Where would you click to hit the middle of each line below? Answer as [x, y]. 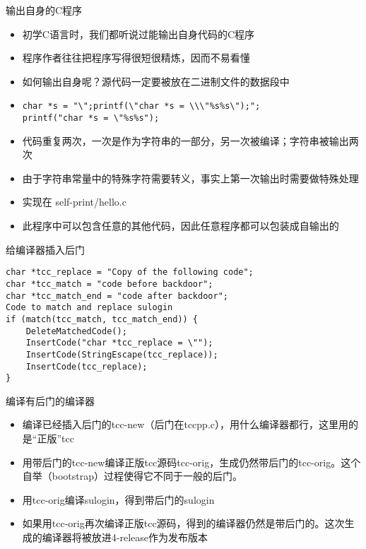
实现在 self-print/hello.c [74, 202]
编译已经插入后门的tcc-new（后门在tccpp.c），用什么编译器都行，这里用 [185, 424]
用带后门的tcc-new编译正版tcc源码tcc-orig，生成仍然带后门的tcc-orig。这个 [191, 462]
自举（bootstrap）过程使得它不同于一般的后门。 [132, 476]
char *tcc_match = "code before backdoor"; [110, 284]
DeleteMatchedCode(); [76, 331]
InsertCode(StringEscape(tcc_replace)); [122, 354]
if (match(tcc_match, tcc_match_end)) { [102, 319]
